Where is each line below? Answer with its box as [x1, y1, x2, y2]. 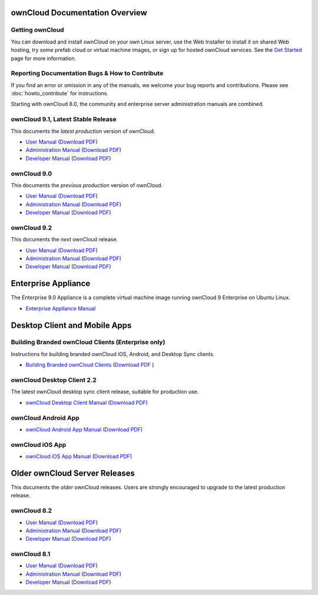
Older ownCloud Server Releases [11, 468, 135, 478]
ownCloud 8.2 [11, 507, 52, 515]
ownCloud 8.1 [11, 550, 51, 559]
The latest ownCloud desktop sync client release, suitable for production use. [11, 388, 199, 395]
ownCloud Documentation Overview [11, 8, 147, 18]
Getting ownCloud [11, 26, 64, 34]
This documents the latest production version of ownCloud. [11, 127, 155, 135]
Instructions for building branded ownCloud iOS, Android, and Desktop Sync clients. [11, 350, 215, 357]
